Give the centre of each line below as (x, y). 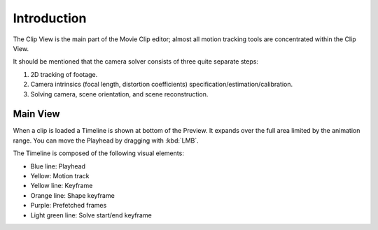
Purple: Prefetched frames (69, 206)
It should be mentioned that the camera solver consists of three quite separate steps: (136, 62)
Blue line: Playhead (58, 166)
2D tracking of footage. (64, 74)
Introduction (50, 18)
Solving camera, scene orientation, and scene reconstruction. (119, 94)
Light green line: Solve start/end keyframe (91, 215)
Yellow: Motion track (60, 175)
